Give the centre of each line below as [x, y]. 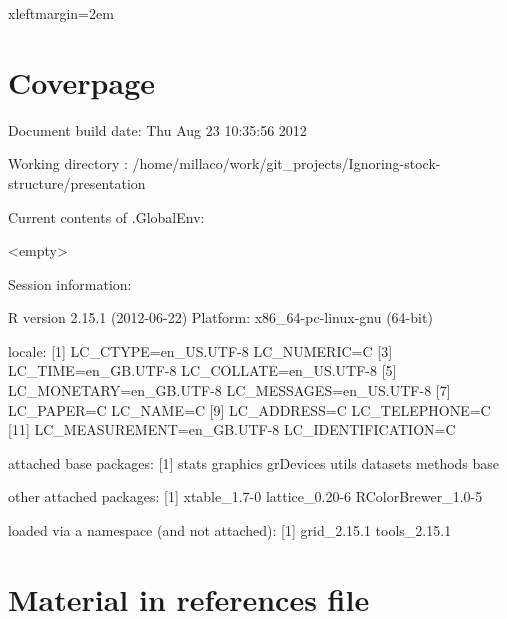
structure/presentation [77, 182]
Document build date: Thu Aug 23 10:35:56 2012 [157, 129]
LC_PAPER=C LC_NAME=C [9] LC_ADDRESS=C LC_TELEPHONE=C [249, 409]
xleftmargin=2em [61, 13]
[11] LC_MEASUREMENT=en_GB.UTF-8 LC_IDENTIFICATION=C [232, 429]
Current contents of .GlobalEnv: [106, 216]
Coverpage [82, 81]
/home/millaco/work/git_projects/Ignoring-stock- [286, 163]
